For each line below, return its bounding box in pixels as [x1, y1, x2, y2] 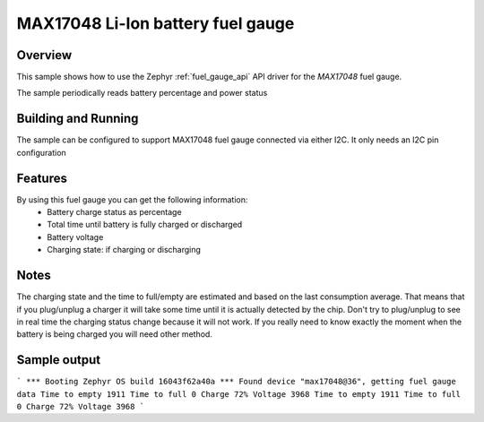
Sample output [16, 352, 101, 367]
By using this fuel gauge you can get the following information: [16, 194, 248, 205]
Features [16, 170, 67, 185]
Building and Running [16, 111, 139, 126]
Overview [16, 47, 73, 63]
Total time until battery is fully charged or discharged [47, 220, 243, 230]
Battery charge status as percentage [47, 207, 183, 218]
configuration [16, 147, 66, 158]
